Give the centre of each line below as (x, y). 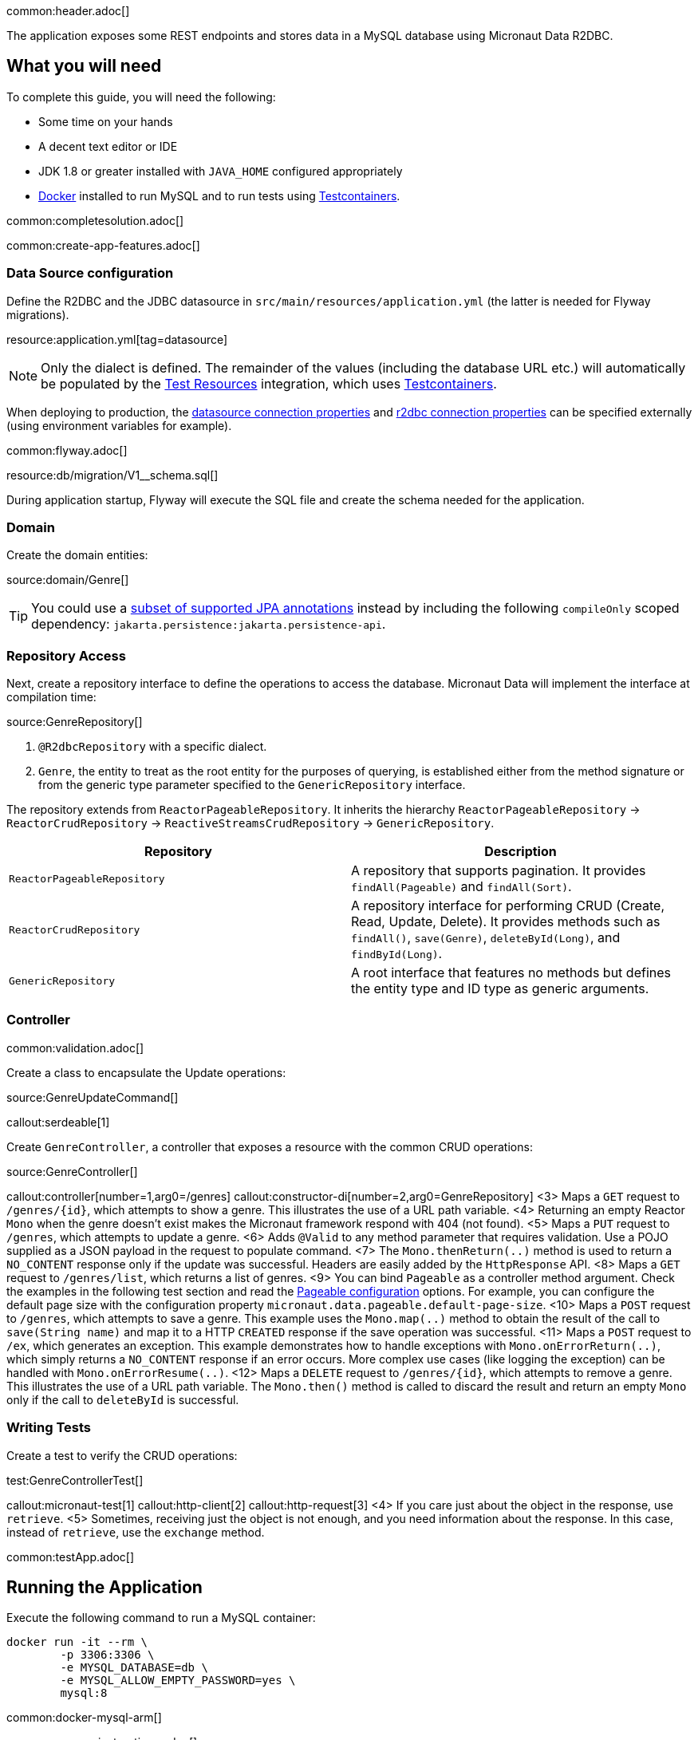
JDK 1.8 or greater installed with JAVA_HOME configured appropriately (221, 171)
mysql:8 (84, 1693)
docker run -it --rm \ (77, 1642)
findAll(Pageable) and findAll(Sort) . (461, 887)
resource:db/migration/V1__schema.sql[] (112, 475)
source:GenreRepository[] (75, 722)
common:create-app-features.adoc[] (103, 245)
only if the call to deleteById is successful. (123, 1399)
